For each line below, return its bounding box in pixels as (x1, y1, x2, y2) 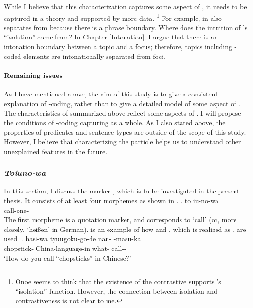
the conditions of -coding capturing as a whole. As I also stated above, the (4, 117, 226, 127)
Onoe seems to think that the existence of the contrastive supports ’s (15, 276, 221, 287)
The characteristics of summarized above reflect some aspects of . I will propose (4, 108, 241, 118)
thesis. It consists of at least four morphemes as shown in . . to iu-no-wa (4, 195, 219, 205)
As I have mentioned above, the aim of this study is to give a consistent (4, 89, 218, 99)
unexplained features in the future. (4, 146, 108, 156)
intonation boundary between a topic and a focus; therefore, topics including (4, 41, 232, 52)
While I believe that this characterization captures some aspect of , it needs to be (4, 1, 247, 11)
